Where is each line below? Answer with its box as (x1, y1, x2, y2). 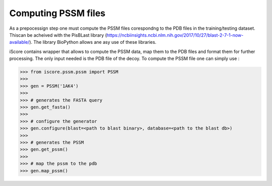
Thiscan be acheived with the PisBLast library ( (9, 32, 107, 38)
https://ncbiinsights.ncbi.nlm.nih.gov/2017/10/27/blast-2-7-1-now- (106, 32, 244, 38)
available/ (9, 39, 30, 45)
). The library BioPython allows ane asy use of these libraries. (29, 39, 157, 45)
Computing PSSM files (9, 8, 106, 19)
